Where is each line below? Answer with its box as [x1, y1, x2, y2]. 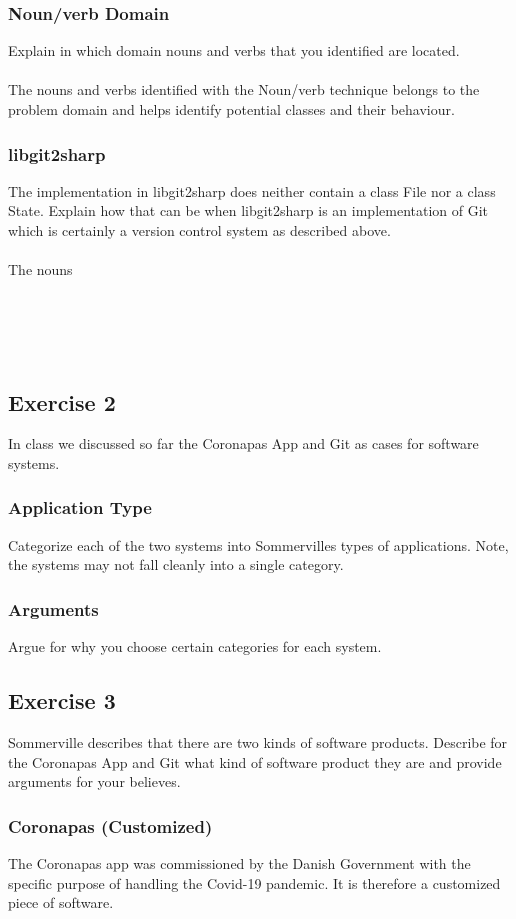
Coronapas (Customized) [8, 813, 213, 838]
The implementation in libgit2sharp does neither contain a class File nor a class [8, 180, 496, 201]
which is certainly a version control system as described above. [8, 220, 391, 240]
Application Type [8, 495, 152, 520]
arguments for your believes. [8, 771, 181, 792]
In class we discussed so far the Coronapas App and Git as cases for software [8, 433, 479, 454]
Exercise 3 [8, 685, 116, 716]
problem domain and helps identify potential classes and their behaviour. [8, 99, 455, 119]
